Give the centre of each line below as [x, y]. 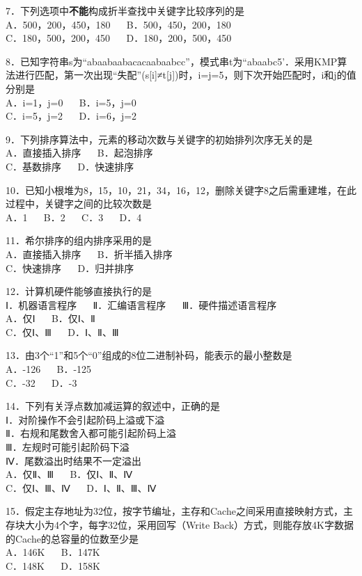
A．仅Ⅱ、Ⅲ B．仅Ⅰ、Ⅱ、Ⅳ [69, 474]
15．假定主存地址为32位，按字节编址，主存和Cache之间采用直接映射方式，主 [179, 511]
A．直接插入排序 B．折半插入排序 [89, 254]
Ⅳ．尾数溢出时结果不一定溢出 [73, 460]
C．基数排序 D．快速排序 [70, 166]
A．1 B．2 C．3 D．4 [74, 217]
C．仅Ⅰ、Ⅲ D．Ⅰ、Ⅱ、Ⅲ [62, 331]
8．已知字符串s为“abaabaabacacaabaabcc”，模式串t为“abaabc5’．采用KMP [172, 61]
